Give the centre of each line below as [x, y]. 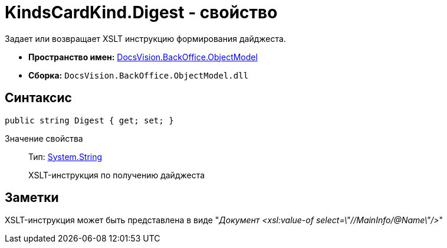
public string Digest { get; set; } [89, 120]
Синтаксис [38, 98]
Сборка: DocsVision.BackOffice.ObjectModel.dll [139, 75]
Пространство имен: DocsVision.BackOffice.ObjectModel [143, 57]
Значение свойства [44, 138]
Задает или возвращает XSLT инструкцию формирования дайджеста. [145, 38]
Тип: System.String [65, 156]
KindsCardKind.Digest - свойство [141, 12]
